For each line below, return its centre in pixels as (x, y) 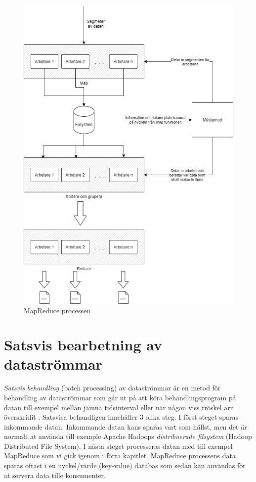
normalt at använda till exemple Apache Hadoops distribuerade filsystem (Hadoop (128, 436)
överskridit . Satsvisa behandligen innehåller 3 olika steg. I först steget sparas (121, 417)
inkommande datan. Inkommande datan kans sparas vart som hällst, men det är (126, 426)
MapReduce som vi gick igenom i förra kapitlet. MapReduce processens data (120, 456)
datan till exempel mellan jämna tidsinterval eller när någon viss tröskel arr (119, 407)
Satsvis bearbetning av (83, 345)
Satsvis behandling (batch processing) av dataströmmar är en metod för (112, 388)
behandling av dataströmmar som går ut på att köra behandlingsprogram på (120, 397)
